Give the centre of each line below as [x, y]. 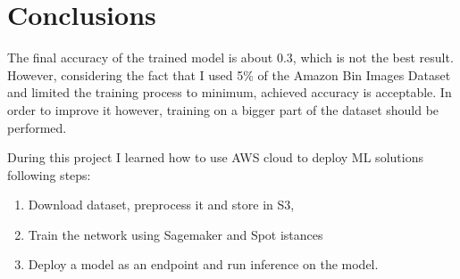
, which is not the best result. [373, 57]
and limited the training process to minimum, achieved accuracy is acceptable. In [230, 92]
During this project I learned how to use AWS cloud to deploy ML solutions [215, 157]
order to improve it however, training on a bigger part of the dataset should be [223, 109]
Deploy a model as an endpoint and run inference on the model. [203, 264]
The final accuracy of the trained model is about [140, 57]
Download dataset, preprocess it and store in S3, [161, 205]
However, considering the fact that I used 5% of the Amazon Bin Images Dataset [229, 74]
